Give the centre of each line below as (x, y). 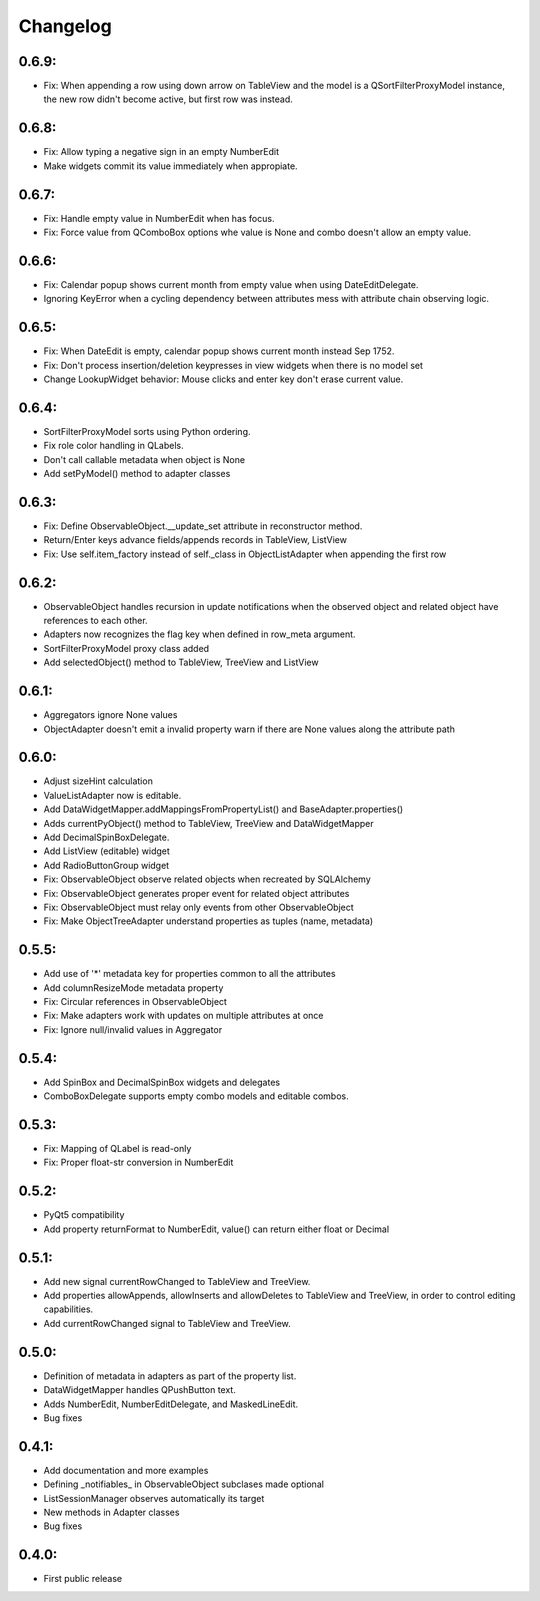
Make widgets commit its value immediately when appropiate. (171, 166)
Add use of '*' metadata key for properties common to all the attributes (189, 974)
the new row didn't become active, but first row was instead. (168, 99)
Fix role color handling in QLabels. (113, 446)
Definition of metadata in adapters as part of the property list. (170, 1376)
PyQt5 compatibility (84, 1215)
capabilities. (68, 1309)
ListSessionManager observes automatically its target (154, 1498)
